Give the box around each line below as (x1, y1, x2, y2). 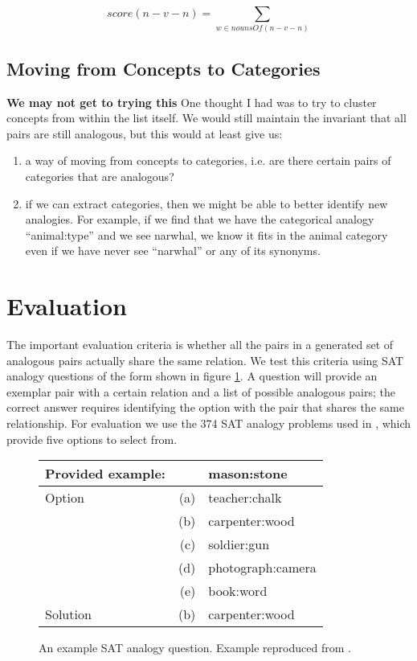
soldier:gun (208, 535, 270, 554)
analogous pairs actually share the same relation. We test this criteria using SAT (6, 351, 404, 368)
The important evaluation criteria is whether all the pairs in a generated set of (6, 336, 394, 352)
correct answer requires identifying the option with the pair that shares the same (6, 399, 404, 416)
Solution (45, 605, 92, 624)
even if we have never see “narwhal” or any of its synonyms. (25, 242, 321, 259)
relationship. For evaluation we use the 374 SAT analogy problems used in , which (6, 414, 411, 431)
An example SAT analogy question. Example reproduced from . (39, 639, 351, 656)
